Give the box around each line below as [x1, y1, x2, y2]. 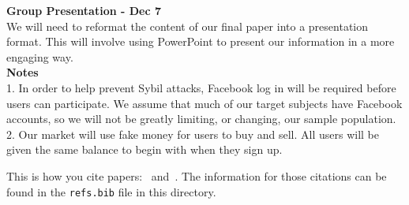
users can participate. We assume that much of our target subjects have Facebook [6, 95, 403, 111]
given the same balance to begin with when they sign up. [6, 141, 283, 158]
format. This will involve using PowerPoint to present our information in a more [6, 33, 395, 50]
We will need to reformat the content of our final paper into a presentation [6, 17, 369, 34]
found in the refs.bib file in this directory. [6, 183, 216, 199]
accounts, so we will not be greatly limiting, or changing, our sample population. [6, 110, 396, 127]
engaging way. [6, 48, 73, 65]
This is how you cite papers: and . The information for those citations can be [6, 167, 387, 184]
